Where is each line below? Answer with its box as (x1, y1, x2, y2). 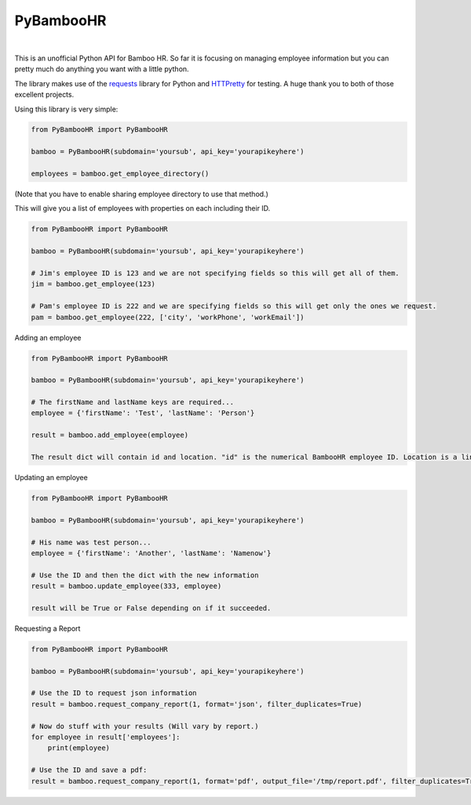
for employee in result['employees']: (31, 732, 181, 741)
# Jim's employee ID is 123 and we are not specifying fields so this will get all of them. (31, 268, 400, 278)
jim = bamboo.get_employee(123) (31, 279, 156, 289)
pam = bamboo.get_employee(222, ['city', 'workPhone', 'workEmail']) (31, 312, 305, 322)
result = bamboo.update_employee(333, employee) (31, 581, 222, 591)
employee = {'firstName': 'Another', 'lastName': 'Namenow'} (31, 548, 272, 557)
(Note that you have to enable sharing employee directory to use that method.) (14, 189, 268, 199)
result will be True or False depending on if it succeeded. (31, 603, 272, 612)
